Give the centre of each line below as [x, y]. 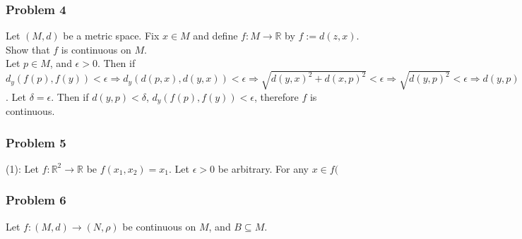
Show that [28, 49]
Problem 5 [36, 142]
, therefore [277, 96]
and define [215, 36]
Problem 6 [36, 200]
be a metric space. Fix [111, 36]
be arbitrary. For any [263, 168]
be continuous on [159, 226]
